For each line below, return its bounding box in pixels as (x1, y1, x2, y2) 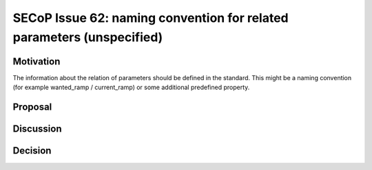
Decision (12, 145, 52, 157)
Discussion (12, 123, 62, 135)
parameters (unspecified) (12, 29, 163, 45)
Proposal (12, 101, 52, 113)
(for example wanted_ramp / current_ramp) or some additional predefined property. (12, 83, 250, 92)
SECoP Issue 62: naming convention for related (12, 10, 289, 25)
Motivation (12, 56, 61, 67)
